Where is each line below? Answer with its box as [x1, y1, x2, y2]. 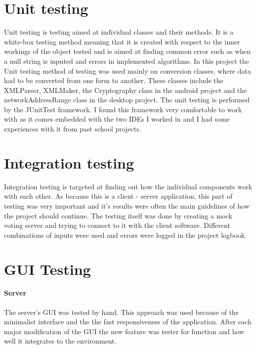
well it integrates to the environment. [4, 336, 117, 346]
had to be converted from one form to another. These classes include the [4, 75, 223, 86]
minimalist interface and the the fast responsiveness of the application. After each [4, 316, 252, 327]
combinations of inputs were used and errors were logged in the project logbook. [4, 229, 247, 240]
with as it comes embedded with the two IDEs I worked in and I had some [4, 114, 230, 124]
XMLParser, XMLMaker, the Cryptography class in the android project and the [4, 85, 247, 95]
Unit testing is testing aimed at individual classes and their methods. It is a [4, 27, 234, 37]
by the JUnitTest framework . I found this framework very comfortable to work [4, 104, 242, 114]
